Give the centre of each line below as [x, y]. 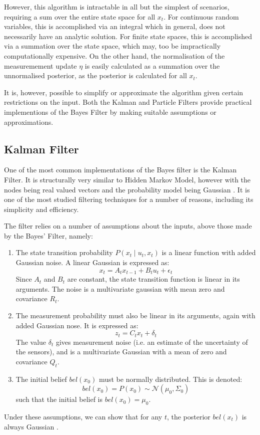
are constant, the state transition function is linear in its [153, 279]
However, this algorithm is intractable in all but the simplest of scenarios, [117, 7]
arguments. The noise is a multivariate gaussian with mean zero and [120, 288]
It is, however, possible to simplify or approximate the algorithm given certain [124, 92]
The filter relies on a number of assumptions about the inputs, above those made [128, 226]
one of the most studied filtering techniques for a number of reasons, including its [129, 199]
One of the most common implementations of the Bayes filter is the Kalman [120, 170]
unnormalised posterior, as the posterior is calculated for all [95, 75]
